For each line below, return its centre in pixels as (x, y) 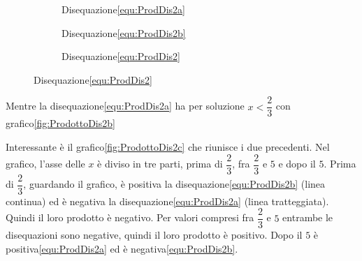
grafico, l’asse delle (45, 164)
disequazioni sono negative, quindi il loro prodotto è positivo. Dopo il (154, 235)
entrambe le (308, 217)
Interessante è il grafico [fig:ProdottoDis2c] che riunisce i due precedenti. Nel (168, 147)
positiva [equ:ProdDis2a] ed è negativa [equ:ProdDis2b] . (122, 248)
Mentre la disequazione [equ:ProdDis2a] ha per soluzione (125, 106)
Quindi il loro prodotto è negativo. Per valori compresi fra (130, 217)
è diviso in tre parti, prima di (160, 164)
